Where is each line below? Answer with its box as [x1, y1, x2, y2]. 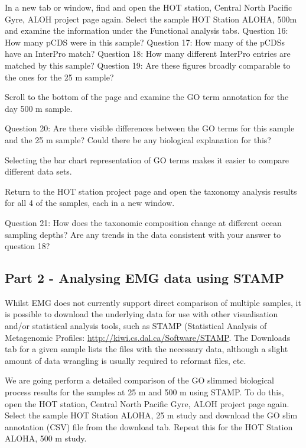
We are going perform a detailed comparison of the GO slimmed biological [5, 374, 274, 386]
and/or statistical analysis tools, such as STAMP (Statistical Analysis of [5, 320, 267, 332]
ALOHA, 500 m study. [5, 432, 87, 444]
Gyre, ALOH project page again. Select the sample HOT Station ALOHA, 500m [5, 12, 297, 25]
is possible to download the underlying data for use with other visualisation [5, 308, 278, 320]
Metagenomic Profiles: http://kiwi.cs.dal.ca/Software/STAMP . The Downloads [5, 331, 291, 343]
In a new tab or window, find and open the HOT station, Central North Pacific [5, 1, 292, 13]
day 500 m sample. [5, 102, 73, 114]
